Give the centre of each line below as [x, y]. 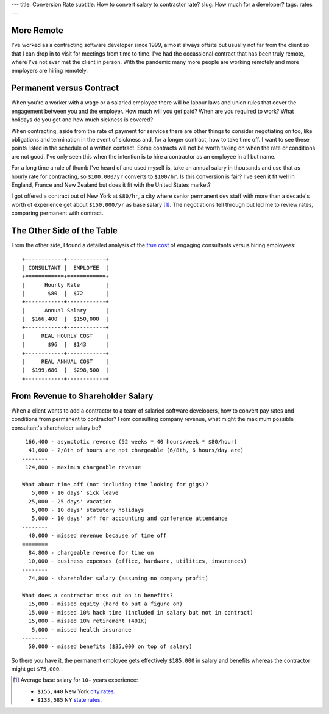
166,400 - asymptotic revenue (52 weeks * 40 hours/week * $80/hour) [131, 442]
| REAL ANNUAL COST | [65, 362]
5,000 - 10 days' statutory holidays [88, 510]
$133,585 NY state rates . [70, 700]
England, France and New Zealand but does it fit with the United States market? [111, 185]
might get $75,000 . [36, 669]
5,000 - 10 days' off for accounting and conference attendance [129, 518]
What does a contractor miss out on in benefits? [98, 595]
